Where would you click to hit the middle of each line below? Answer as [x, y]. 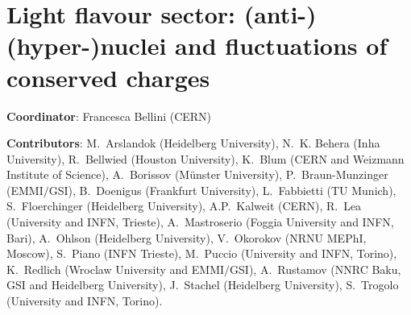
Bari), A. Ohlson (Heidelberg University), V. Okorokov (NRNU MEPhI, [187, 237]
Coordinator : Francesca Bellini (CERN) [109, 116]
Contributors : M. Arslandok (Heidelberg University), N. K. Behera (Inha [193, 143]
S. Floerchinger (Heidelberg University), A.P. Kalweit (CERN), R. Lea [184, 206]
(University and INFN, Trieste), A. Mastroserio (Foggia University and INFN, [200, 222]
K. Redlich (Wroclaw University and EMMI [116, 269]
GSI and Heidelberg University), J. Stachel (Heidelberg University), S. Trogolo [203, 285]
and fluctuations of [281, 46]
